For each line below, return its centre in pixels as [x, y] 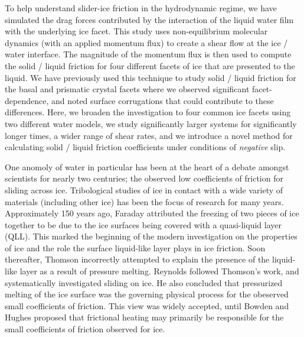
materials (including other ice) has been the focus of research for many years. [144, 201]
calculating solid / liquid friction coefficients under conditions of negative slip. [145, 147]
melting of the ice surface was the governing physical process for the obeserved [147, 294]
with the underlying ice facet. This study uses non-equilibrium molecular [136, 31]
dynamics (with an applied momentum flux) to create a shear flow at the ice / [146, 42]
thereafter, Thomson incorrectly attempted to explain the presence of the [137, 259]
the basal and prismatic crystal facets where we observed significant [127, 89]
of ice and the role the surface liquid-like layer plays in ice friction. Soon [135, 247]
